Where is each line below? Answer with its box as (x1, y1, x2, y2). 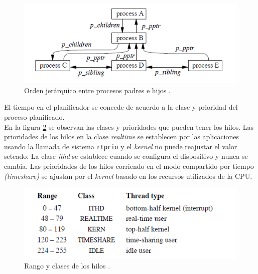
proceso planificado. (4, 111, 65, 122)
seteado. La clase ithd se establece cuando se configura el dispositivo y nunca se (4, 151, 248, 161)
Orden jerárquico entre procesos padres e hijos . (24, 85, 171, 95)
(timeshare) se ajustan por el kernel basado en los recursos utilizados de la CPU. (4, 170, 252, 181)
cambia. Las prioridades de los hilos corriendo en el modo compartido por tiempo (4, 161, 254, 171)
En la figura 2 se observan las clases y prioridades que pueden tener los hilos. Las (4, 121, 254, 132)
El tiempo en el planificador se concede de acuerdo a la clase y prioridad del (4, 102, 238, 112)
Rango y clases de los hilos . (24, 260, 110, 270)
